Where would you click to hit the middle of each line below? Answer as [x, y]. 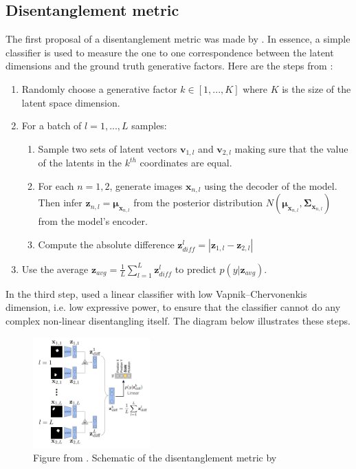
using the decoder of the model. [271, 185]
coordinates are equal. [186, 163]
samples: [149, 126]
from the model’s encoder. [93, 221]
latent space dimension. [71, 102]
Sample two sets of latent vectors [108, 148]
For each [56, 185]
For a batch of [52, 126]
